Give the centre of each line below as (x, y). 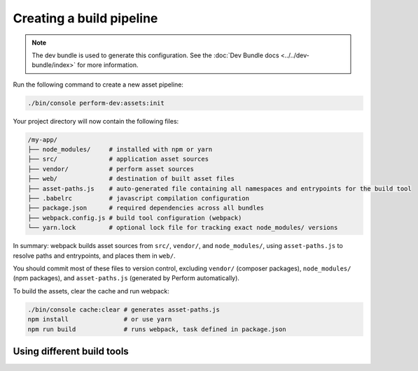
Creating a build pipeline (85, 18)
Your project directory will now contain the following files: (96, 121)
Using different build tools (71, 351)
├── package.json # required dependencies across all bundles (146, 208)
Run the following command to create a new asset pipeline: (98, 85)
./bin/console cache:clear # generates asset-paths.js (124, 310)
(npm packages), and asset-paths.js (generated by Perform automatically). (126, 278)
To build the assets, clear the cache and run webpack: (91, 291)
